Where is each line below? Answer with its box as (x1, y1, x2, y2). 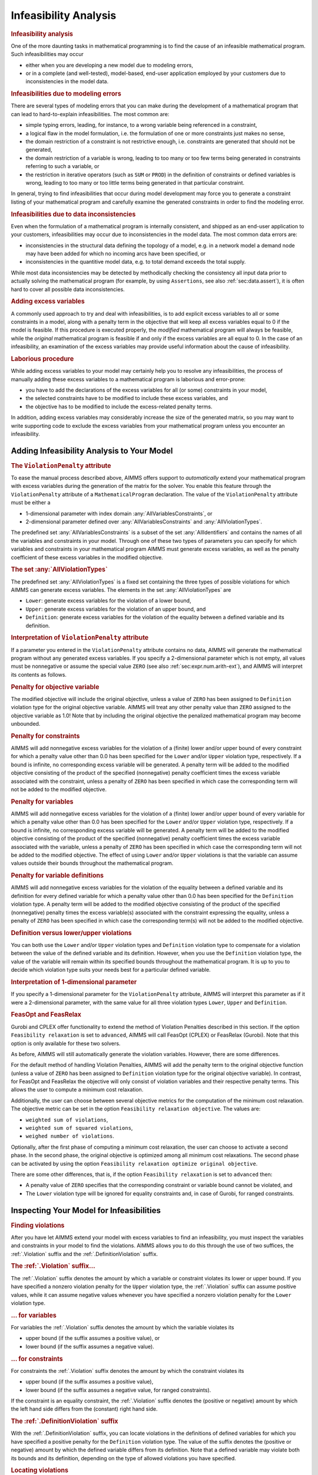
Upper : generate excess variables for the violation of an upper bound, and (25, 605, 206, 612)
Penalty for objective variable (11, 683, 100, 691)
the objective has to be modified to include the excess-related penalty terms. (25, 403, 213, 410)
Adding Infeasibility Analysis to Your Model (11, 445, 173, 455)
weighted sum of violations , (25, 1116, 108, 1123)
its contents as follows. (11, 671, 67, 678)
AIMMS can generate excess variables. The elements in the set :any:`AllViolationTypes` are (11, 586, 231, 594)
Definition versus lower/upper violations (11, 929, 132, 937)
